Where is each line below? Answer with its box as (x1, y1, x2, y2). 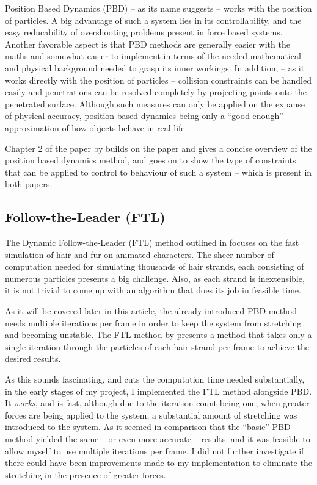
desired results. (5, 352, 61, 365)
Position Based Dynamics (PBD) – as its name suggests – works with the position (5, 2, 312, 14)
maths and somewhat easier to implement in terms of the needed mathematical (5, 49, 301, 62)
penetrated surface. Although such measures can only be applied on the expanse (5, 97, 305, 110)
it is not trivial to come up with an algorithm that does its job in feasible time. (5, 284, 301, 296)
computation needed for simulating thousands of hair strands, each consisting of (5, 260, 304, 273)
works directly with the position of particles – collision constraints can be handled (5, 73, 312, 86)
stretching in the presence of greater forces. (5, 468, 166, 481)
